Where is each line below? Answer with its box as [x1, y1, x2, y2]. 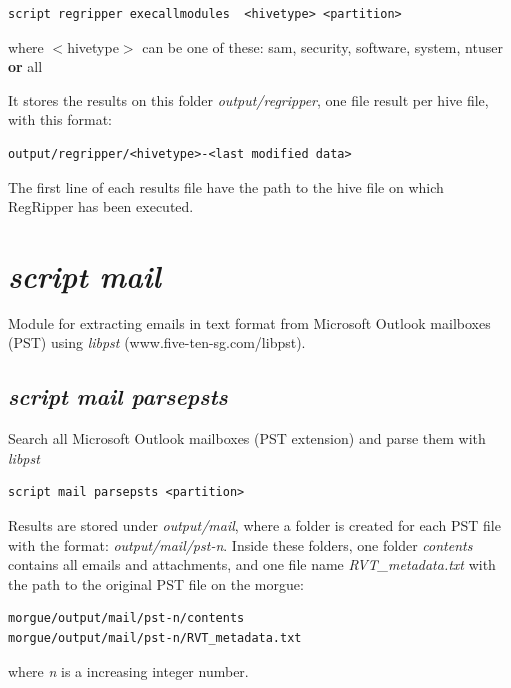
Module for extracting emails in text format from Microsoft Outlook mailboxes [8, 312, 491, 333]
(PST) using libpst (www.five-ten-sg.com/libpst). [8, 332, 306, 353]
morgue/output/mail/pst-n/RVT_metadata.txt [8, 631, 302, 646]
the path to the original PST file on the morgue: [8, 573, 304, 594]
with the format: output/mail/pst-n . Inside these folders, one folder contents [8, 534, 473, 555]
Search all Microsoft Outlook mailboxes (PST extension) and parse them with [8, 428, 486, 449]
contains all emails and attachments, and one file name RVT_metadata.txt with [8, 554, 496, 575]
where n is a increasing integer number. [8, 660, 249, 681]
